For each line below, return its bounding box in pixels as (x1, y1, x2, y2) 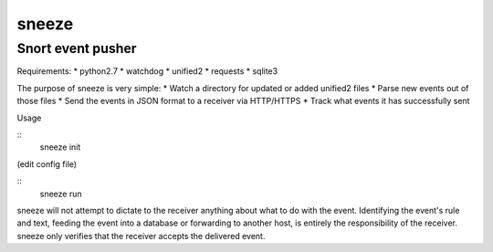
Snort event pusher (16, 40, 137, 57)
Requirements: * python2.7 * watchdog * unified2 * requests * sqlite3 (16, 66, 278, 77)
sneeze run (39, 188, 82, 199)
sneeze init (39, 142, 81, 152)
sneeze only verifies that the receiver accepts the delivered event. (16, 230, 266, 241)
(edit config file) (16, 158, 78, 169)
